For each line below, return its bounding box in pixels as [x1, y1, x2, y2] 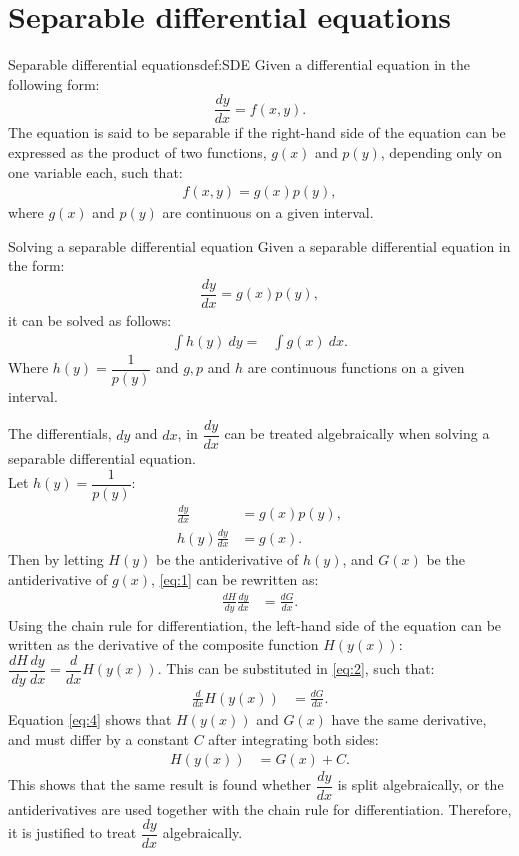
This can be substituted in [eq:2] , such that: [166, 658, 435, 679]
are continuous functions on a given [247, 357, 465, 378]
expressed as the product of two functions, [8, 141, 267, 162]
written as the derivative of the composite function [8, 634, 319, 655]
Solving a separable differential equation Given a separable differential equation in [8, 235, 511, 256]
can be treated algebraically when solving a [224, 423, 490, 444]
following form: [8, 73, 100, 94]
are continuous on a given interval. [162, 202, 374, 223]
